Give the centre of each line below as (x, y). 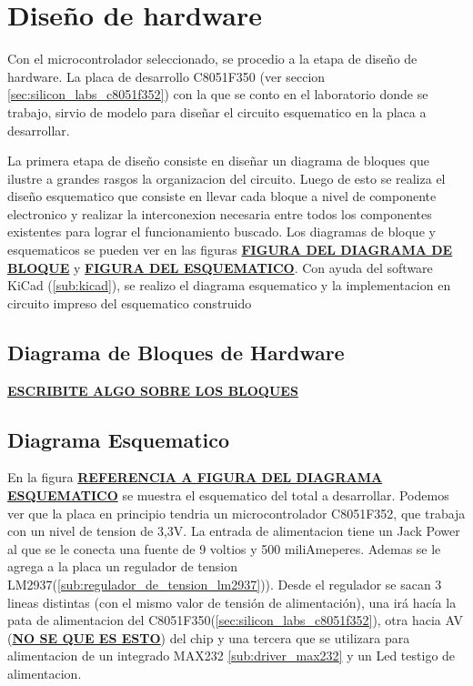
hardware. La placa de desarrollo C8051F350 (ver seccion (166, 76)
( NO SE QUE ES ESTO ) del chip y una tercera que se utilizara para (209, 637)
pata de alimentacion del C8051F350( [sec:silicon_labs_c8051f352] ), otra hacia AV (235, 620)
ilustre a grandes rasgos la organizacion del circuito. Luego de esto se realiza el (226, 178)
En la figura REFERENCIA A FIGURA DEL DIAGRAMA (195, 477)
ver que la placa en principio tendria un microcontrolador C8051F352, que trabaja (236, 513)
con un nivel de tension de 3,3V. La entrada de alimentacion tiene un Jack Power (234, 531)
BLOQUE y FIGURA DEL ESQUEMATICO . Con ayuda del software (220, 267)
